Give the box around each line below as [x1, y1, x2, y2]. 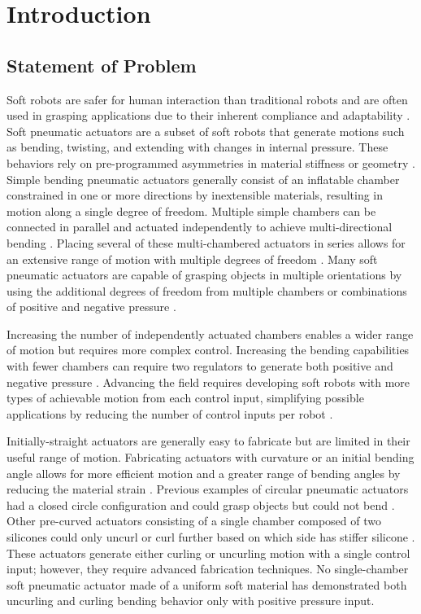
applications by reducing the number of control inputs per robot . [7, 405, 333, 422]
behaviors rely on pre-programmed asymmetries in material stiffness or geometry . [7, 154, 415, 171]
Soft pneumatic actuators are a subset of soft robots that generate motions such [7, 122, 405, 139]
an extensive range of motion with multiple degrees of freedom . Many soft [7, 250, 378, 267]
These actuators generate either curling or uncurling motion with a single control [7, 544, 410, 561]
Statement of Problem [7, 52, 197, 77]
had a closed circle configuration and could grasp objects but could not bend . [7, 496, 395, 513]
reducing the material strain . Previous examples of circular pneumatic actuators [7, 480, 409, 498]
